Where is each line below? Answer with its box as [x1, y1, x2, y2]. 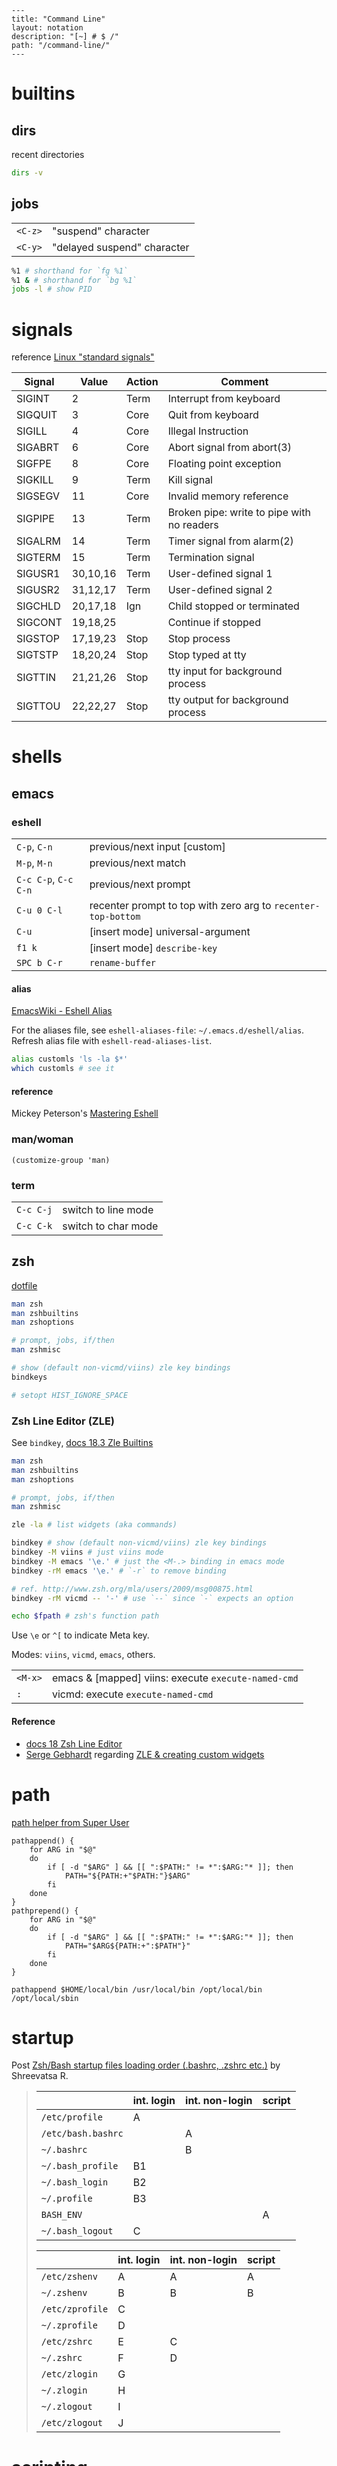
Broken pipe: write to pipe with [167, 506, 311, 520]
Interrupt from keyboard [167, 392, 281, 406]
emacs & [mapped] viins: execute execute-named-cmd [51, 1671, 299, 1685]
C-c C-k [16, 1220, 53, 1231]
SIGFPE [16, 457, 52, 471]
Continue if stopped [167, 616, 261, 630]
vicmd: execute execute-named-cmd [51, 1687, 214, 1701]
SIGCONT [16, 616, 63, 630]
